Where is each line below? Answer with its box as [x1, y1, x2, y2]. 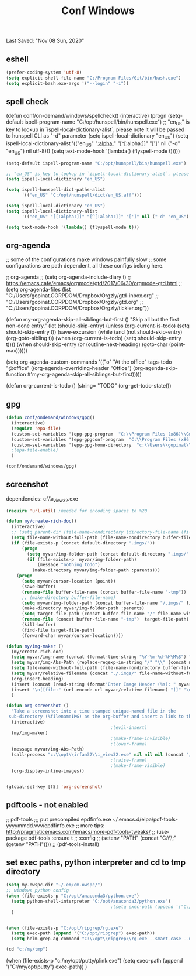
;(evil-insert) [110, 724, 148, 730]
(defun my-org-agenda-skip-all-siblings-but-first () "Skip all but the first [6, 316, 180, 323]
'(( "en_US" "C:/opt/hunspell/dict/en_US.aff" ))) [21, 192, 142, 198]
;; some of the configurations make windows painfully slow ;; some [6, 256, 167, 263]
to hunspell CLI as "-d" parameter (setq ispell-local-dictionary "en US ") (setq [6, 132, 188, 141]
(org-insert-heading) [11, 676, 64, 682]
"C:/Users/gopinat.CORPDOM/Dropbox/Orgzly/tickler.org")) [6, 304, 149, 311]
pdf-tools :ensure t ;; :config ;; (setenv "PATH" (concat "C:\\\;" [28, 834, 177, 841]
